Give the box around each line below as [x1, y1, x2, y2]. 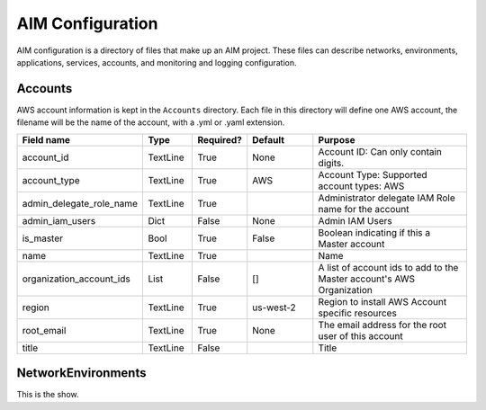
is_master [22, 232, 63, 245]
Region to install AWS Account [318, 295, 447, 307]
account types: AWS [318, 180, 405, 192]
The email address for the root [318, 318, 447, 331]
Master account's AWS [318, 272, 416, 285]
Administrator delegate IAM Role [318, 192, 455, 204]
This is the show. [16, 389, 79, 400]
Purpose [318, 133, 355, 146]
